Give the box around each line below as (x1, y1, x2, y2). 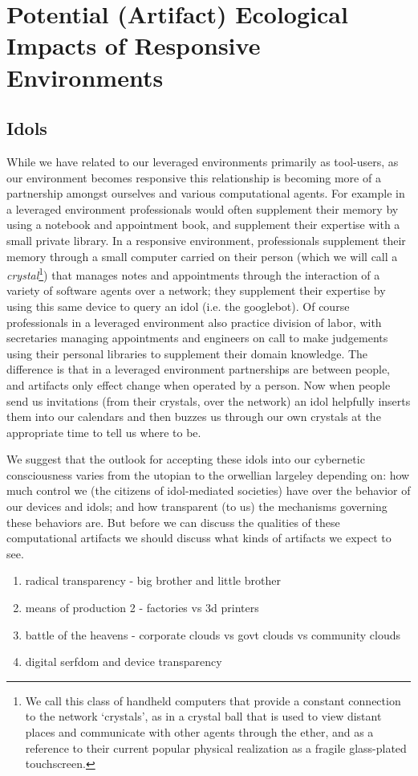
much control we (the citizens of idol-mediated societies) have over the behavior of (6, 482, 411, 499)
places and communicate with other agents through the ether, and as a (25, 724, 374, 741)
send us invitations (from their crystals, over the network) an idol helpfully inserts (6, 392, 411, 409)
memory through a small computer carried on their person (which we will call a (6, 247, 398, 264)
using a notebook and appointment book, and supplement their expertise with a (6, 216, 400, 233)
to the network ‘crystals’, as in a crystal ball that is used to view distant (25, 708, 382, 725)
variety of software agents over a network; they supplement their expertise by (6, 282, 386, 299)
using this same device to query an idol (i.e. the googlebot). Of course (6, 297, 350, 314)
